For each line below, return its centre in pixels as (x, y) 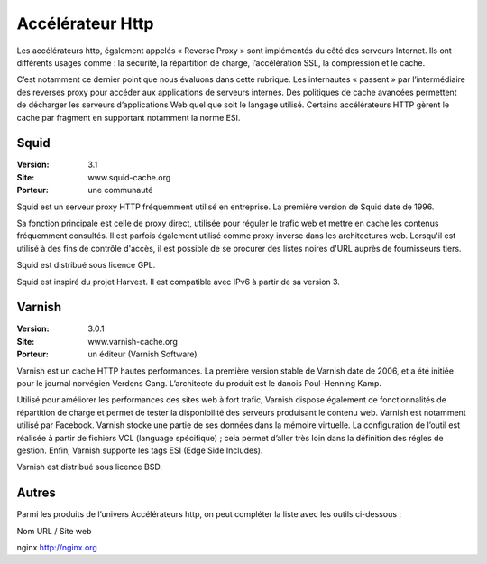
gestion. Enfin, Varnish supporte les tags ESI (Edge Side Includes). (140, 450)
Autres (36, 493)
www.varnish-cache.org (133, 341)
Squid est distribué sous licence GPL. (86, 265)
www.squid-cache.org (129, 177)
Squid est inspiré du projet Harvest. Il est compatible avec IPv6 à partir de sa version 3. (178, 282)
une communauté (120, 190)
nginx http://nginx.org (57, 548)
